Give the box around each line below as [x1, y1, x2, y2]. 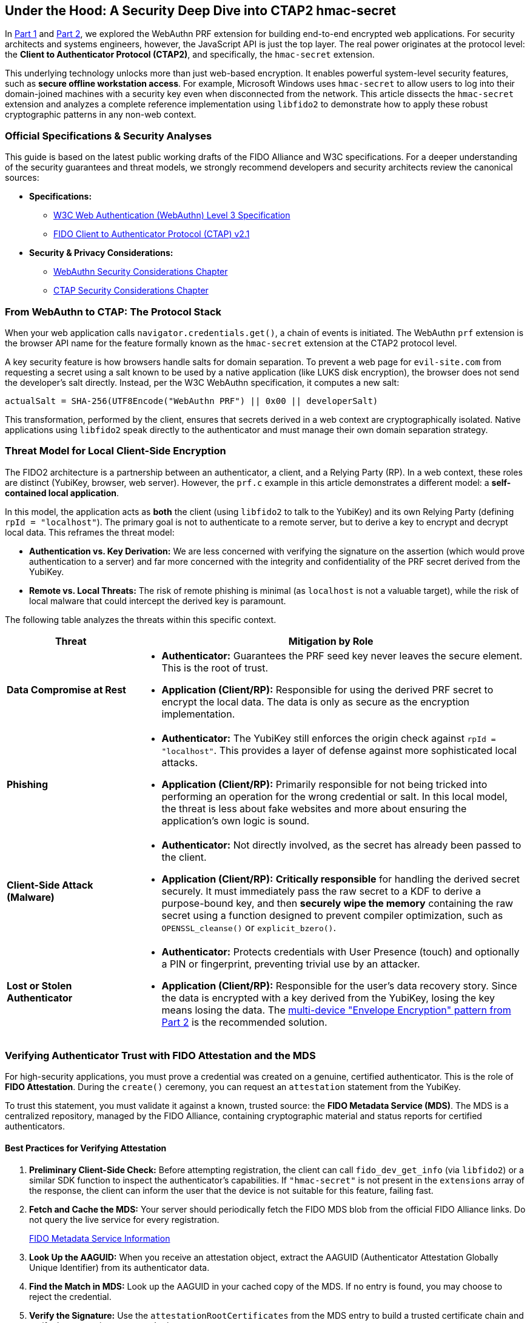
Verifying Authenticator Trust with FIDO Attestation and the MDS [5, 1049, 316, 1062]
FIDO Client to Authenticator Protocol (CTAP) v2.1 [53, 229, 250, 240]
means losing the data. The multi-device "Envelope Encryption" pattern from [161, 1003, 511, 1016]
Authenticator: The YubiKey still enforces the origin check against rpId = [161, 732, 496, 744]
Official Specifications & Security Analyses [5, 129, 212, 142]
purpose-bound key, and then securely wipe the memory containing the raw [161, 897, 514, 909]
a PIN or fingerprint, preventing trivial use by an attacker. [161, 957, 420, 970]
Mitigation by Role [288, 635, 374, 647]
